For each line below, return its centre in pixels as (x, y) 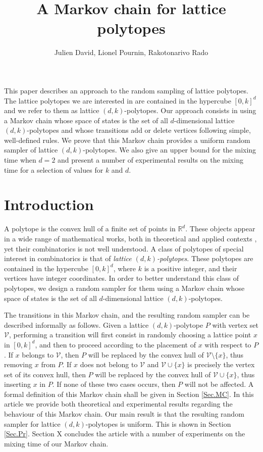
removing (18, 364)
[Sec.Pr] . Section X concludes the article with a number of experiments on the (125, 434)
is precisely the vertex (221, 364)
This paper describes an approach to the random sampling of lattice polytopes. (126, 90)
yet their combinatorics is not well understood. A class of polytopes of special (124, 248)
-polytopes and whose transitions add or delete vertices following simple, (139, 130)
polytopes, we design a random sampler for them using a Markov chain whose (124, 288)
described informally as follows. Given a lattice (76, 324)
